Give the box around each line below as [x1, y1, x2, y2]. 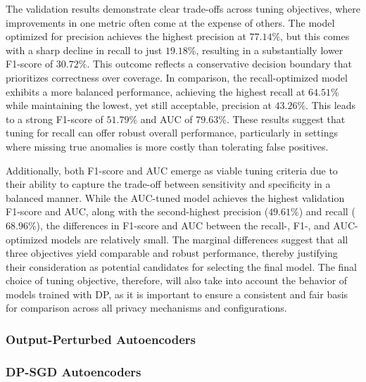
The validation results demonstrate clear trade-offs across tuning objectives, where [6, 1, 360, 15]
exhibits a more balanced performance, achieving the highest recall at [6, 84, 305, 98]
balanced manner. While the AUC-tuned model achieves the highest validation [6, 190, 345, 205]
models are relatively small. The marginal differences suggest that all [51, 231, 348, 246]
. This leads [305, 98, 356, 113]
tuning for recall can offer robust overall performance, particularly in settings [6, 125, 338, 140]
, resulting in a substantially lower [196, 42, 343, 57]
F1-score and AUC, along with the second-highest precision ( [6, 204, 269, 219]
